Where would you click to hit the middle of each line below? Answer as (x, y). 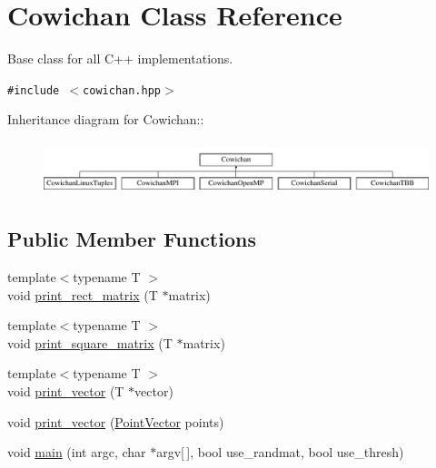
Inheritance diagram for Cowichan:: (106, 119)
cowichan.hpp (122, 90)
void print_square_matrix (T (90, 342)
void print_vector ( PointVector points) (116, 421)
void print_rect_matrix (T (83, 294)
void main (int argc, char (77, 452)
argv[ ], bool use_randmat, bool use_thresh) (280, 452)
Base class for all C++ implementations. (120, 58)
